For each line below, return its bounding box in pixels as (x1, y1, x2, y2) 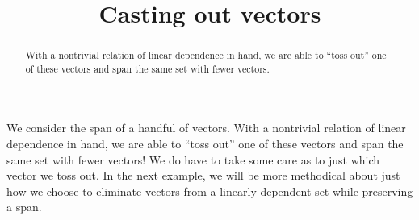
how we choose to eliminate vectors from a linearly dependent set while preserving (6, 182, 413, 199)
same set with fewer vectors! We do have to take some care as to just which (6, 151, 380, 168)
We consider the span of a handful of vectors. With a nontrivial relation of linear (6, 119, 406, 136)
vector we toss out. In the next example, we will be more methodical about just (6, 167, 400, 184)
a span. (6, 198, 42, 215)
